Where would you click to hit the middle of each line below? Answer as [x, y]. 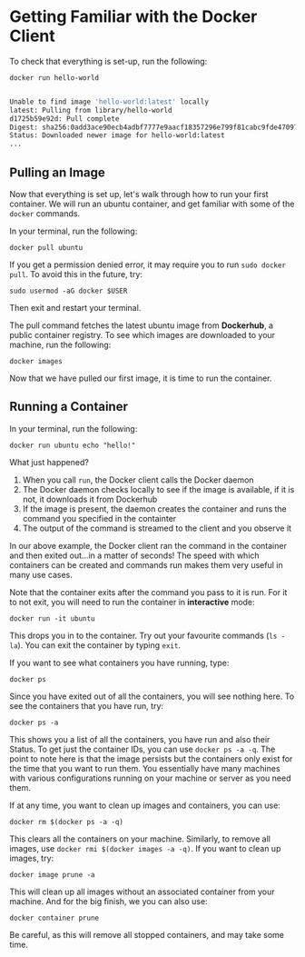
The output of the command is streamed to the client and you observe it [157, 528]
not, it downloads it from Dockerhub [90, 499]
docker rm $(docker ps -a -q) [67, 822]
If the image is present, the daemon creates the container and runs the [155, 508]
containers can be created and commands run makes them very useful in [146, 564]
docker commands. [44, 214]
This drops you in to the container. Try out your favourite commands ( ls [143, 635]
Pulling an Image [58, 172]
